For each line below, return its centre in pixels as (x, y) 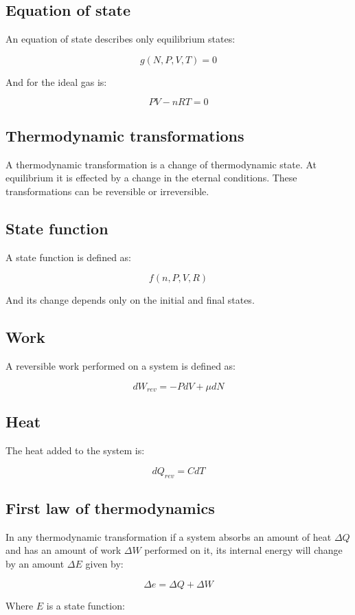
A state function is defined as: (69, 257)
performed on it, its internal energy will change (243, 550)
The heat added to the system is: (75, 450)
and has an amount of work (64, 550)
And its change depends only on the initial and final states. (130, 300)
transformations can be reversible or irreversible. (107, 191)
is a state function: (85, 605)
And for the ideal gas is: (56, 81)
